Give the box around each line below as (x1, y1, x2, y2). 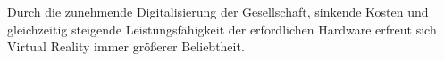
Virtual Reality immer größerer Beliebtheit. (7, 37, 245, 56)
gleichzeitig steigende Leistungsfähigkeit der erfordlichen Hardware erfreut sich (7, 19, 437, 38)
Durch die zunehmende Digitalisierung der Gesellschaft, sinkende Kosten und (7, 3, 429, 20)
